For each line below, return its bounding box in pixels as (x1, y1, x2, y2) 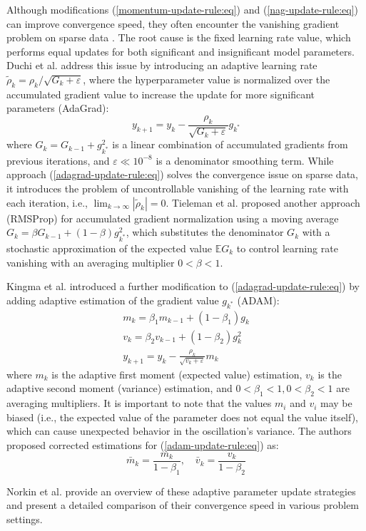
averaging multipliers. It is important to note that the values (6, 396, 272, 411)
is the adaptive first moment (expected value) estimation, (51, 366, 303, 381)
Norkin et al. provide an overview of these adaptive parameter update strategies (6, 483, 356, 498)
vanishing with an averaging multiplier (6, 254, 175, 269)
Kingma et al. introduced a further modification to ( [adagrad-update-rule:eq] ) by (6, 279, 360, 294)
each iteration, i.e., (6, 195, 88, 210)
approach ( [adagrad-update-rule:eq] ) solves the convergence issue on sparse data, (6, 167, 358, 182)
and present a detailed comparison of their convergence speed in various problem (6, 498, 360, 512)
